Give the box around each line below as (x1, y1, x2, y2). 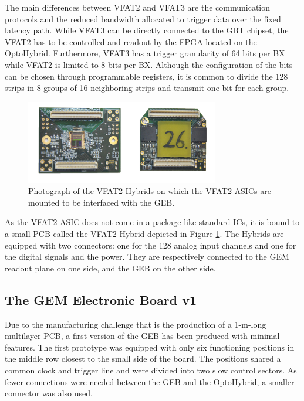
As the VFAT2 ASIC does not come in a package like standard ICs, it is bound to (5, 216, 300, 228)
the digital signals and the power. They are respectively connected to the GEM (5, 250, 289, 263)
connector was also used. (5, 387, 93, 399)
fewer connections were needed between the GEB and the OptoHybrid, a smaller (5, 375, 295, 388)
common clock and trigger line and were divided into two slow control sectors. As (5, 363, 297, 376)
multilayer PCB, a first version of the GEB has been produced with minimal (5, 329, 280, 342)
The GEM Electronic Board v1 (5, 290, 197, 308)
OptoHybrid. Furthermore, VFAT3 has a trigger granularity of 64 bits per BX (5, 47, 285, 59)
